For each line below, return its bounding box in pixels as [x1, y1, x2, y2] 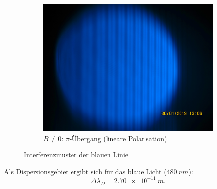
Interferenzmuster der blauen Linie [24, 150, 128, 160]
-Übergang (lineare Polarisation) [69, 133, 167, 143]
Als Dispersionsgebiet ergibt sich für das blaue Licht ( [4, 166, 167, 176]
